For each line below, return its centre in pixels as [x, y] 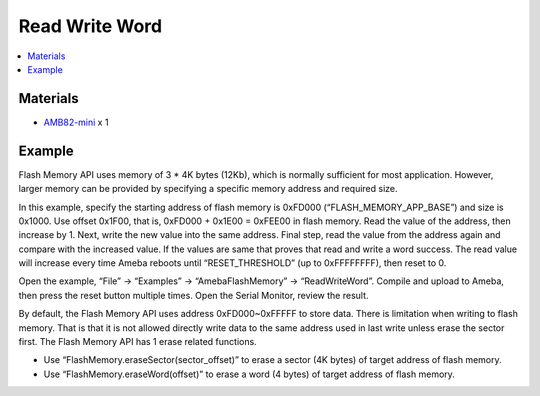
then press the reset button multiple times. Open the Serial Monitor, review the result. [193, 295]
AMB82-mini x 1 [76, 122]
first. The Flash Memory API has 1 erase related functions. [137, 342]
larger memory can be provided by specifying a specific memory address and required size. [208, 189]
